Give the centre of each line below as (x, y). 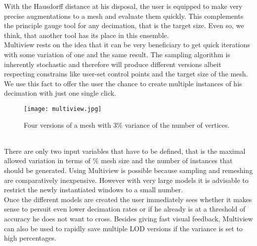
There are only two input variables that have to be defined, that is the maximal (125, 151)
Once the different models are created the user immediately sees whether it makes (128, 199)
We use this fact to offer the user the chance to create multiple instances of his (123, 83)
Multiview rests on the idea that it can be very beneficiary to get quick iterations (127, 45)
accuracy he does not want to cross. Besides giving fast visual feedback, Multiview (128, 218)
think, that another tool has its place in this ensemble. (86, 35)
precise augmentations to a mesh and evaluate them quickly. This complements (124, 16)
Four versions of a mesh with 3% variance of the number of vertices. (127, 124)
